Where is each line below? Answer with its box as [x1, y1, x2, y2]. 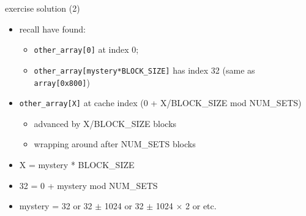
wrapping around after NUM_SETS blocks [34, 137, 196, 150]
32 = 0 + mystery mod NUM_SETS [19, 179, 158, 191]
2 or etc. [185, 199, 217, 212]
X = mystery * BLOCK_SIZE [19, 158, 135, 171]
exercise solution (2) [5, 2, 80, 14]
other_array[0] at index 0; [34, 43, 139, 56]
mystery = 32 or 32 [19, 199, 92, 212]
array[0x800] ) [34, 75, 90, 88]
